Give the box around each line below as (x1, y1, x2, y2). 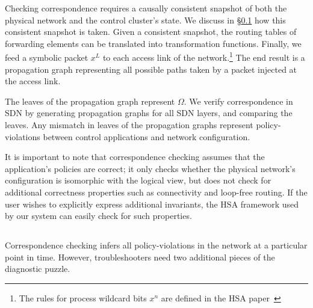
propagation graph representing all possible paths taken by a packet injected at (5, 63, 297, 75)
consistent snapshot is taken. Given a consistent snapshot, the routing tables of (5, 25, 297, 38)
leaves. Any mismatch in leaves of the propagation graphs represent (5, 119, 253, 131)
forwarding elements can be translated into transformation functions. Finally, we (5, 37, 302, 49)
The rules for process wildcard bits (19, 291, 147, 304)
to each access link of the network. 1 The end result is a (102, 49, 305, 64)
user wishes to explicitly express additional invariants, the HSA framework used (5, 197, 299, 210)
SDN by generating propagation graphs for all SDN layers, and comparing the (5, 106, 293, 119)
